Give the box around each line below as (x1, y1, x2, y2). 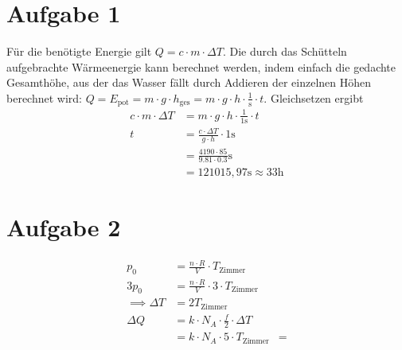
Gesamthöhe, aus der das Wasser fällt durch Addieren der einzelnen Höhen (6, 74, 372, 91)
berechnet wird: (6, 89, 82, 106)
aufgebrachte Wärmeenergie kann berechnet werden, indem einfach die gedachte (6, 58, 396, 75)
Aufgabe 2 (6, 210, 121, 243)
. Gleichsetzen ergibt (263, 89, 364, 106)
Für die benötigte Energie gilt (6, 43, 152, 60)
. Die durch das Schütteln (222, 43, 347, 60)
